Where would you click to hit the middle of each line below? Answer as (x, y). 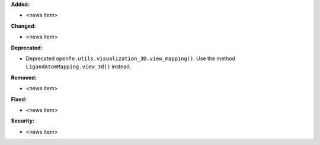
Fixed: (19, 99)
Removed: (24, 77)
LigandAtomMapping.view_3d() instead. (79, 67)
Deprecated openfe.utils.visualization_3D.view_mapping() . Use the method (131, 58)
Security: (23, 121)
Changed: (23, 26)
